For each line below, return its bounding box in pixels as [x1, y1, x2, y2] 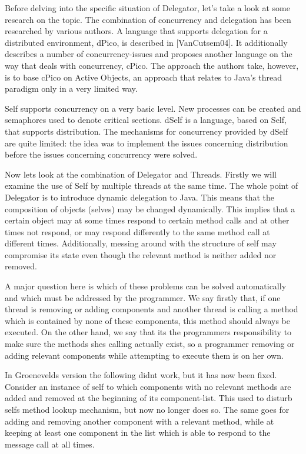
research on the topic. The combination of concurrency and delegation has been [5, 13, 291, 25]
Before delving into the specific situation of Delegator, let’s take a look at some [5, 2, 290, 14]
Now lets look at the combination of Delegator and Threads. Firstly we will [5, 168, 277, 180]
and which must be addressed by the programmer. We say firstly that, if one [5, 291, 281, 303]
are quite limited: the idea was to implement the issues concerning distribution [5, 136, 288, 149]
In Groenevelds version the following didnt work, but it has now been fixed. [5, 369, 277, 381]
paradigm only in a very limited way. [5, 82, 138, 95]
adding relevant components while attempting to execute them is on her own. [5, 349, 284, 361]
